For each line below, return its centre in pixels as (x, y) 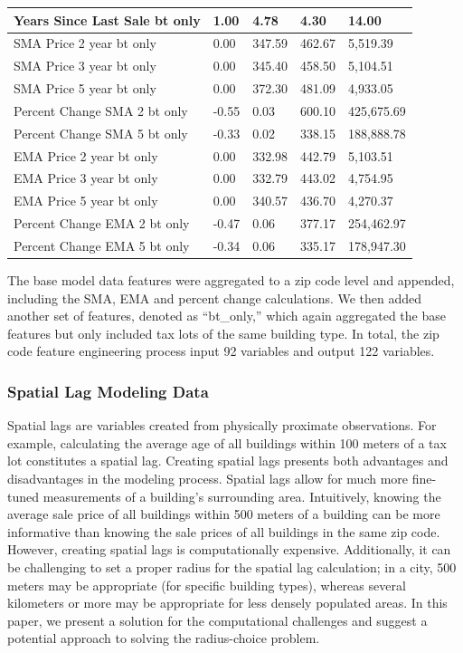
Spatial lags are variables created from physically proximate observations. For (222, 425)
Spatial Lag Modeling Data (108, 391)
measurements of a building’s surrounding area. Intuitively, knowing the (242, 496)
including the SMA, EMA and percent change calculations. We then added (215, 298)
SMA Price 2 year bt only (85, 43)
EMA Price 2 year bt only (86, 155)
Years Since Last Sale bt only (107, 19)
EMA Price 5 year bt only (86, 201)
